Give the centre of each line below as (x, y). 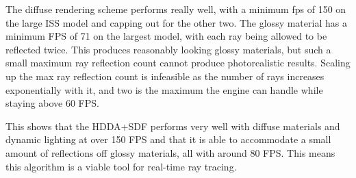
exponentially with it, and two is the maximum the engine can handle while (164, 89)
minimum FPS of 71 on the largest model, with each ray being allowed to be (166, 36)
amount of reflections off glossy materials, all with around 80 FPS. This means (170, 152)
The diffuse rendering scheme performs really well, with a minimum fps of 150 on (176, 9)
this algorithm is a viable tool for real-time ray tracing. (121, 166)
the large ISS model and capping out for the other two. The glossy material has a (176, 22)
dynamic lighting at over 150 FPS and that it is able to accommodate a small (168, 139)
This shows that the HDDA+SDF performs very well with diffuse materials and (173, 126)
